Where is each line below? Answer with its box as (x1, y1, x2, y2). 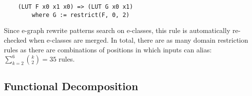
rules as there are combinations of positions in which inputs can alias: (4, 44, 212, 54)
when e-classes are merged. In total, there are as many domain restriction (29, 34, 249, 45)
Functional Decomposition (4, 79, 138, 94)
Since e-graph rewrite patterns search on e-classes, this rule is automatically (4, 25, 231, 35)
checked (4, 34, 27, 45)
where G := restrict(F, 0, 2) (32, 11, 130, 18)
